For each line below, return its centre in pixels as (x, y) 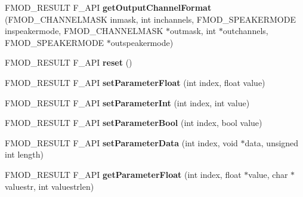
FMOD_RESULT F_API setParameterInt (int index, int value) (127, 102)
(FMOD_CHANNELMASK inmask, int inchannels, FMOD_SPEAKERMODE (150, 19)
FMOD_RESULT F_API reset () (69, 62)
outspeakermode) (142, 42)
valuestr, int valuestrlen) (50, 186)
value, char (268, 174)
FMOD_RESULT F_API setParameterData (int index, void (121, 142)
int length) (24, 154)
